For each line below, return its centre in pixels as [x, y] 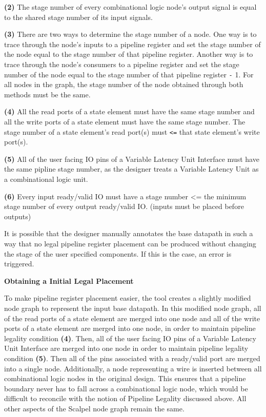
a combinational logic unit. [46, 179]
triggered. [19, 264]
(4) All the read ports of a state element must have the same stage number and [129, 111]
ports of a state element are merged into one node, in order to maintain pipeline [130, 328]
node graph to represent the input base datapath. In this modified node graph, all [133, 308]
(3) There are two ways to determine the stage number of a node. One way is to [130, 34]
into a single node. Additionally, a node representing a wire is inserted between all [133, 368]
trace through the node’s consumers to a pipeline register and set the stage [122, 64]
